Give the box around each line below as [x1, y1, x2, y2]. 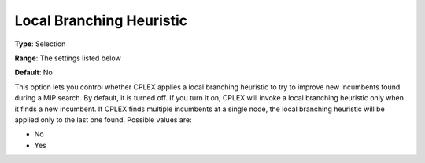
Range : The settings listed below [14, 53, 121, 63]
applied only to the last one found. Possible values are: [14, 114, 192, 125]
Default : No [14, 67, 53, 78]
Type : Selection [14, 39, 66, 49]
